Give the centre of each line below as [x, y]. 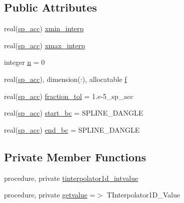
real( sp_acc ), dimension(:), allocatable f [65, 79]
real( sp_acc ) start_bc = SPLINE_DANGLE [74, 113]
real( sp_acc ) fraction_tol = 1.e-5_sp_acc [69, 96]
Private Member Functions [75, 157]
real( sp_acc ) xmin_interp [44, 28]
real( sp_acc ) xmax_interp [45, 45]
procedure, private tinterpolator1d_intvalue [71, 178]
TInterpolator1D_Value [144, 195]
